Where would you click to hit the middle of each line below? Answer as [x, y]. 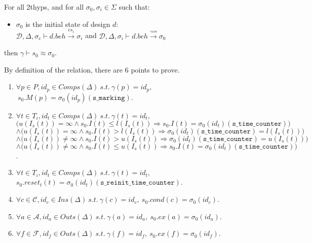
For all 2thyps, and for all [44, 7]
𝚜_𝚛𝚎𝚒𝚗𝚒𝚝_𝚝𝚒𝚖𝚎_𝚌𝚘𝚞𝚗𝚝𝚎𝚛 [138, 183]
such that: [134, 7]
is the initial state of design [68, 24]
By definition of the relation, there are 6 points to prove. [92, 69]
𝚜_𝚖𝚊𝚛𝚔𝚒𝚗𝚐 [109, 98]
